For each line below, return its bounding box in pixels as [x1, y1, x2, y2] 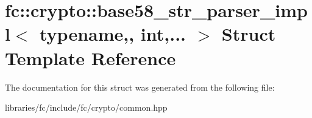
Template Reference [5, 45, 176, 70]
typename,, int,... [39, 21, 186, 46]
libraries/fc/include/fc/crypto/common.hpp [5, 101, 168, 114]
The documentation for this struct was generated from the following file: [5, 80, 275, 93]
